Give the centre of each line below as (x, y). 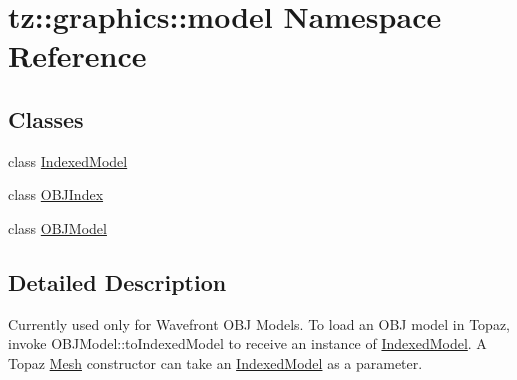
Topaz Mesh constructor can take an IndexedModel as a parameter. (215, 362)
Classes (46, 118)
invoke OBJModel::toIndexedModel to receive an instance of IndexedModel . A (247, 343)
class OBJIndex (56, 194)
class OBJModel (57, 227)
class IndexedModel (68, 160)
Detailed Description (117, 281)
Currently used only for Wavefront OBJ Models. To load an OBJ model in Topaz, (259, 323)
